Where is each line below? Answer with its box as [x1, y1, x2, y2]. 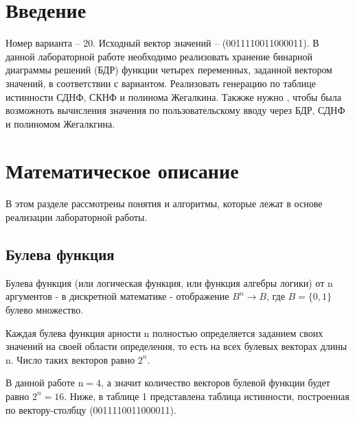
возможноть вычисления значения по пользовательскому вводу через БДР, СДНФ [5, 103, 345, 117]
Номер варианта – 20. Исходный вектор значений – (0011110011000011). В [5, 36, 319, 50]
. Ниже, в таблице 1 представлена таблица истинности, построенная [64, 388, 350, 403]
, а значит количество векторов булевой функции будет [101, 375, 330, 390]
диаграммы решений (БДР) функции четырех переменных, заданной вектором [5, 62, 332, 77]
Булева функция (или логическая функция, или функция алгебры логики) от [5, 275, 325, 290]
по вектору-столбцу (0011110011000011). [5, 402, 176, 417]
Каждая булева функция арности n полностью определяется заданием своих [5, 325, 323, 340]
